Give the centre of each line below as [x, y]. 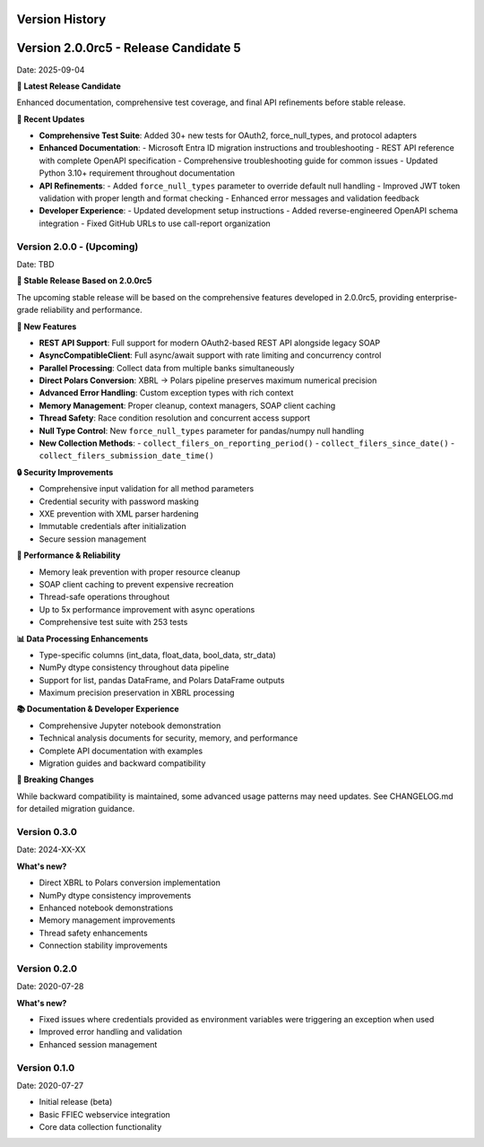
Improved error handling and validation [111, 1032]
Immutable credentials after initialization [113, 526]
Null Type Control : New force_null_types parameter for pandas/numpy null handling [202, 430]
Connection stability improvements [103, 945]
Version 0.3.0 [47, 831]
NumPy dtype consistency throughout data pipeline [134, 667]
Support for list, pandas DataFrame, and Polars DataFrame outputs [162, 680]
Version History [61, 19]
